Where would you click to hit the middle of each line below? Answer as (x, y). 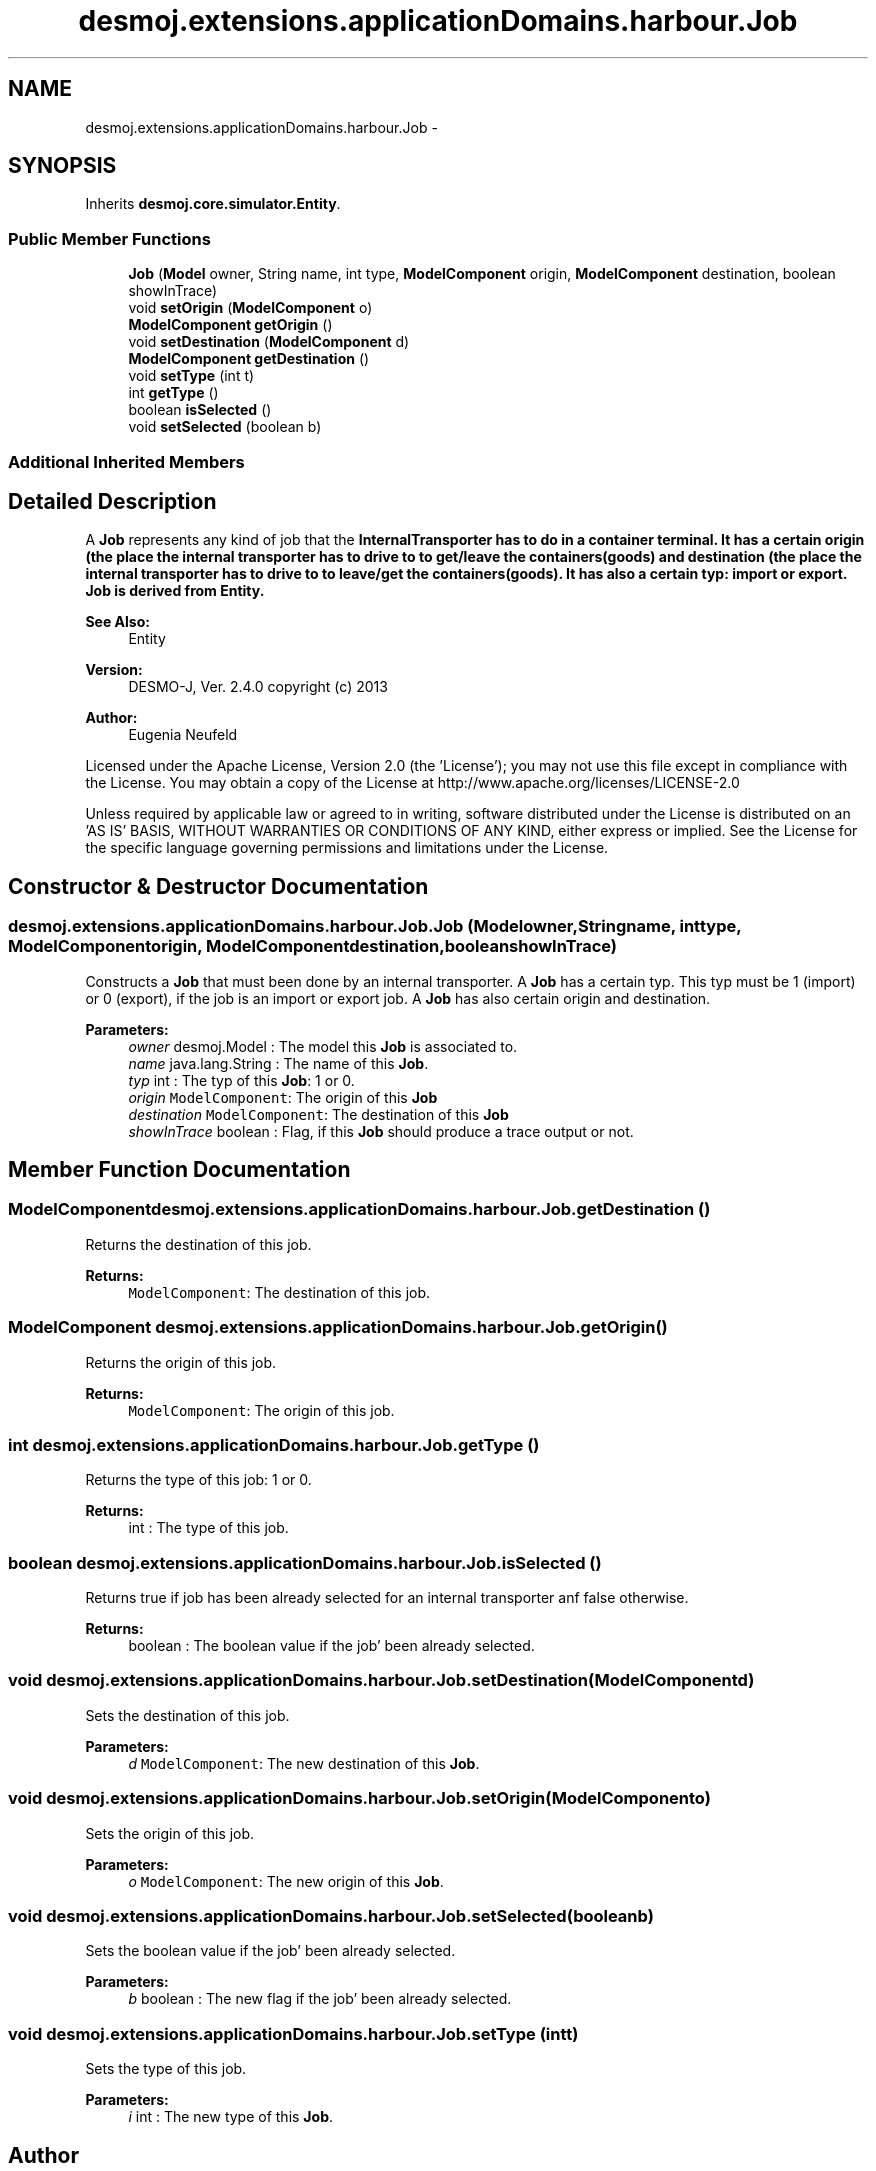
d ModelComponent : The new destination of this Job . (304, 1763)
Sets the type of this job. (166, 2069)
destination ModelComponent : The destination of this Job (318, 1114)
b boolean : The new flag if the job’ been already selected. (320, 1999)
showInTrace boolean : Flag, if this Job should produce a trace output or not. (381, 1131)
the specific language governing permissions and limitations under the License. (347, 848)
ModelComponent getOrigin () (230, 325)
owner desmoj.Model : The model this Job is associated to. (323, 1046)
